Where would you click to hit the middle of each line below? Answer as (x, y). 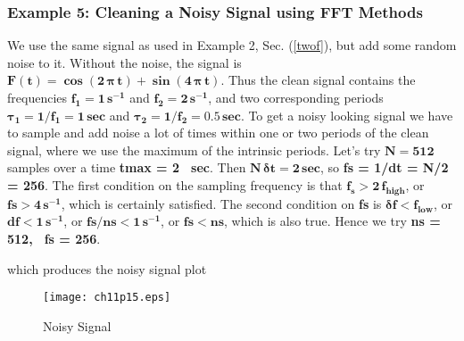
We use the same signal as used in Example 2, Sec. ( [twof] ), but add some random (232, 45)
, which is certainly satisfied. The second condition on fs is (221, 203)
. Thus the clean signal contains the (318, 80)
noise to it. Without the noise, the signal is (124, 62)
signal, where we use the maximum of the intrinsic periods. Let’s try (194, 150)
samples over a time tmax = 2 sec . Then (127, 167)
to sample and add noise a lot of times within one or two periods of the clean (218, 133)
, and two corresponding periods (296, 97)
